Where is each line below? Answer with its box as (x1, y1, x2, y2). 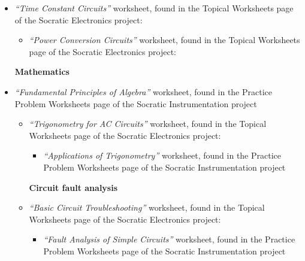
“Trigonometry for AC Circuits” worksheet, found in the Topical (29, 117, 267, 130)
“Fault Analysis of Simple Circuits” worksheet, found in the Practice (43, 233, 295, 245)
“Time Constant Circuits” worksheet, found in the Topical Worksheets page (14, 2, 294, 14)
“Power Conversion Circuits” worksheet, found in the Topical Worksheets (29, 34, 300, 46)
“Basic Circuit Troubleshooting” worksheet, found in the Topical (29, 201, 265, 214)
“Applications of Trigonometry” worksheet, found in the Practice (43, 149, 281, 162)
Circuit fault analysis (29, 181, 118, 193)
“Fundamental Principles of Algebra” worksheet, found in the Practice (14, 85, 272, 98)
